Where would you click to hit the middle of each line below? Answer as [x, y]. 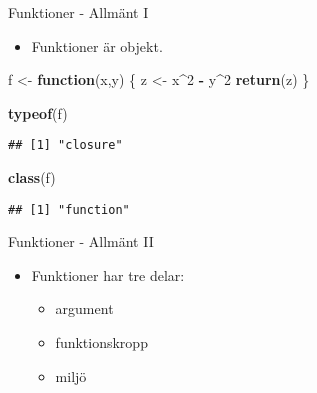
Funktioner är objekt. [97, 45]
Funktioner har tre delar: [108, 274]
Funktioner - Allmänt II [81, 241]
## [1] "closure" [65, 145]
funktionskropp [101, 342]
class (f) [32, 177]
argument [84, 308]
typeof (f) [38, 112]
